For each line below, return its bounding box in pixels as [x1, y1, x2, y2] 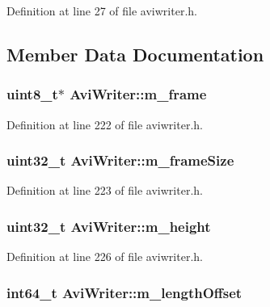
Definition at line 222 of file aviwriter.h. [6, 116, 203, 132]
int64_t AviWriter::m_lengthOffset [6, 282, 243, 302]
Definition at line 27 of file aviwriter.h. [6, 2, 197, 19]
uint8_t [6, 84, 58, 104]
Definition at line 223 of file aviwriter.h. [6, 182, 203, 199]
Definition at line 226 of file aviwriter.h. [6, 248, 203, 265]
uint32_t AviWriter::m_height [6, 216, 211, 236]
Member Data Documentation [6, 41, 264, 66]
